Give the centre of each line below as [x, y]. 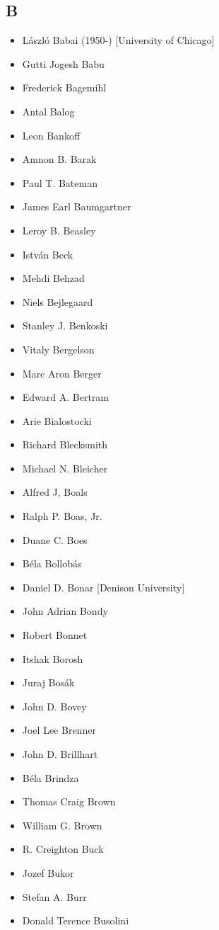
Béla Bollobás [52, 563]
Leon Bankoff [51, 135]
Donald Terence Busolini [76, 920]
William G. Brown [62, 825]
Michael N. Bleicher [65, 468]
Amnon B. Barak [59, 159]
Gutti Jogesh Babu [63, 63]
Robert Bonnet [55, 635]
